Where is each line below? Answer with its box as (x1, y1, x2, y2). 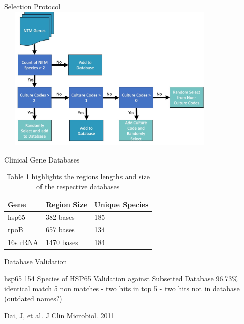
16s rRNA (8, 237, 38, 248)
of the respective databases (36, 181, 120, 191)
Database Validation (4, 256, 67, 267)
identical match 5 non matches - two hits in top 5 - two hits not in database (4, 283, 240, 294)
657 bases (45, 224, 75, 235)
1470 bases (45, 237, 78, 248)
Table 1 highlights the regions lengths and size (6, 171, 150, 182)
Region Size (45, 198, 88, 209)
